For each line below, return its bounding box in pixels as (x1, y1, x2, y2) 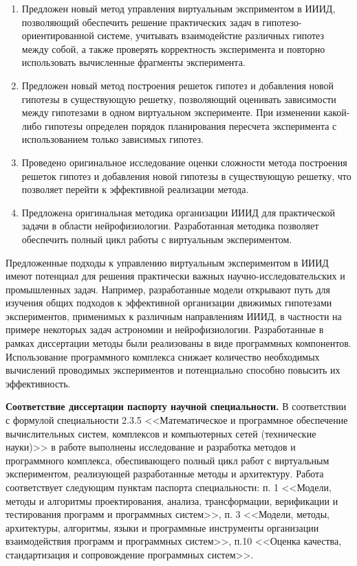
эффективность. (6, 376, 71, 390)
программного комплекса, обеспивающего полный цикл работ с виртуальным (6, 453, 329, 467)
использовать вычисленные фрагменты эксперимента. (21, 55, 246, 69)
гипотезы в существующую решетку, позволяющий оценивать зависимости (21, 91, 336, 106)
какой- (323, 105, 350, 120)
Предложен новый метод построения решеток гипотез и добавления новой (21, 78, 334, 92)
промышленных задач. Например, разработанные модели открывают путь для (6, 282, 331, 296)
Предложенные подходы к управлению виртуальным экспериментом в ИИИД (6, 255, 329, 269)
